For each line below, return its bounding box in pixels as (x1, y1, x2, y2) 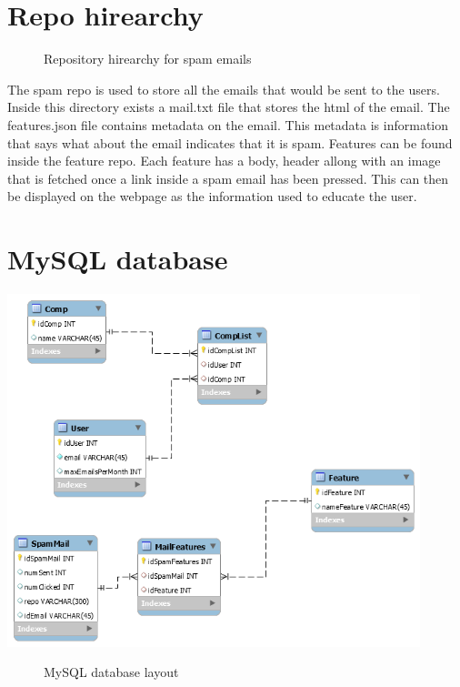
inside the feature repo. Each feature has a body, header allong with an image (7, 151, 441, 170)
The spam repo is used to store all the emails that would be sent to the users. (7, 79, 440, 98)
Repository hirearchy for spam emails (44, 49, 252, 68)
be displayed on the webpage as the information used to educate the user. (7, 187, 417, 206)
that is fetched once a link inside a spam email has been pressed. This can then (7, 168, 449, 187)
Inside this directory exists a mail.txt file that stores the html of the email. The (7, 97, 450, 116)
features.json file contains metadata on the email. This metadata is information (7, 115, 449, 134)
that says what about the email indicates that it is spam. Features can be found (7, 133, 453, 152)
